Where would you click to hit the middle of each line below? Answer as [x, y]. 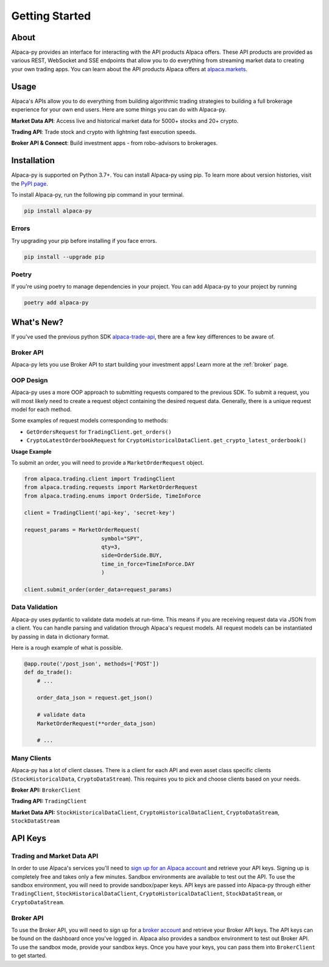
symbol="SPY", [122, 538]
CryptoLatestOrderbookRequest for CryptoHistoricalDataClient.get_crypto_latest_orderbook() [167, 440]
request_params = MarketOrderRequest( [82, 530]
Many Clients [31, 758]
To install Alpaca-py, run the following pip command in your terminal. [97, 195]
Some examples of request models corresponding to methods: [90, 421]
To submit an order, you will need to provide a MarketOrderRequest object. [108, 462]
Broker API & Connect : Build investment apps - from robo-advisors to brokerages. [115, 143]
